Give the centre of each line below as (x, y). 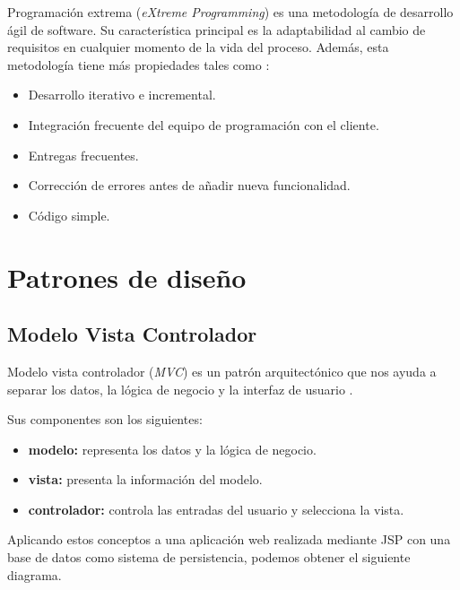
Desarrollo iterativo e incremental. (122, 95)
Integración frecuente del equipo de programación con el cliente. (204, 124)
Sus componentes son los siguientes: (105, 419)
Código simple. (69, 215)
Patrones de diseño (127, 277)
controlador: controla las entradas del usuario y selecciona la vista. (216, 509)
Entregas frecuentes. (83, 155)
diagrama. (35, 574)
